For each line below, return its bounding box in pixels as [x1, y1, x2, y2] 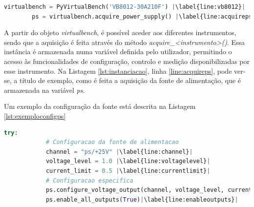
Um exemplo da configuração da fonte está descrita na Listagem [4, 101, 196, 111]
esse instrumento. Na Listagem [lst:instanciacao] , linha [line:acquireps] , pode [4, 65, 232, 76]
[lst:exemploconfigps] [4, 110, 66, 121]
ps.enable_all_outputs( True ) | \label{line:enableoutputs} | [45, 196, 238, 203]
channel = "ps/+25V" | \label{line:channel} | [45, 148, 193, 155]
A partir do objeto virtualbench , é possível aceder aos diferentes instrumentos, [4, 27, 236, 38]
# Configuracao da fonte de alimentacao [45, 139, 179, 146]
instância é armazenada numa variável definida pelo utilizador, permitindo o [4, 46, 232, 57]
